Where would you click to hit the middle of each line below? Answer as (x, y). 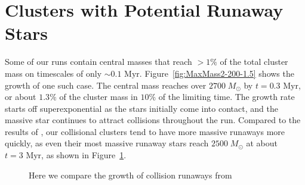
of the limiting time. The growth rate (227, 97)
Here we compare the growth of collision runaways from (130, 175)
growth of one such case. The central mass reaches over (106, 85)
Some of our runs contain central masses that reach (98, 62)
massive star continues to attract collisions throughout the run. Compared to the (153, 120)
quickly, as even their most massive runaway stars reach (107, 143)
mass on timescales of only (53, 73)
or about (21, 97)
